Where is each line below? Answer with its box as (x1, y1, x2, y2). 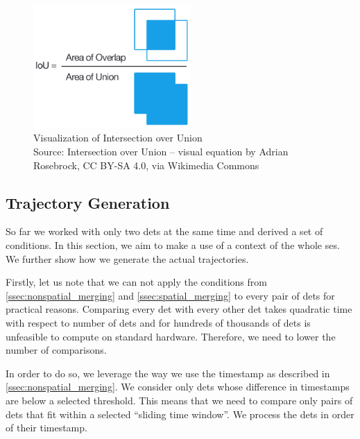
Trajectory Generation (6, 191, 170, 213)
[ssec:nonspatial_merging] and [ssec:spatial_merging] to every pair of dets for (6, 288, 335, 302)
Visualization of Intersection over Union (33, 130, 203, 145)
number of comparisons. (6, 343, 107, 357)
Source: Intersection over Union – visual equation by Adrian (33, 144, 289, 159)
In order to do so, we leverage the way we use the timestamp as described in (6, 365, 330, 380)
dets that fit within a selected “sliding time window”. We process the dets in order (6, 406, 354, 421)
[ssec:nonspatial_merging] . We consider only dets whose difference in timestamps (6, 379, 350, 394)
